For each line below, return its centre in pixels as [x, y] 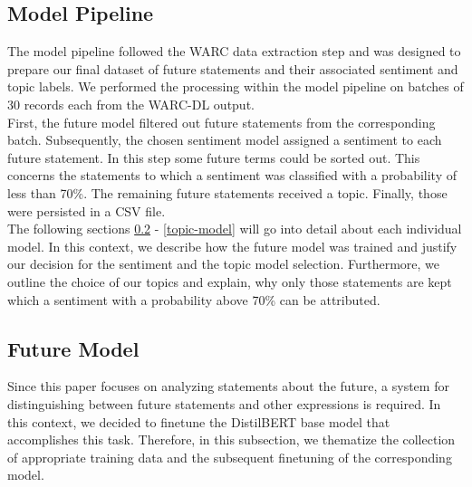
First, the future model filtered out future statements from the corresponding [222, 122]
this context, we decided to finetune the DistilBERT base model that [199, 421]
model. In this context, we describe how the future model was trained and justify [232, 246]
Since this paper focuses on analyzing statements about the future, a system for [228, 386]
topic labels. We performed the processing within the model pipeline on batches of [236, 86]
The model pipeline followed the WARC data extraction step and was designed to [234, 51]
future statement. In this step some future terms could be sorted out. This [214, 157]
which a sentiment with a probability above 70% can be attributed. [194, 299]
